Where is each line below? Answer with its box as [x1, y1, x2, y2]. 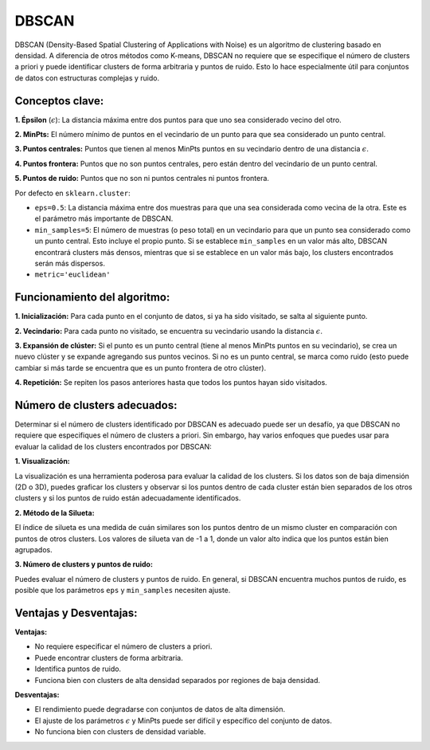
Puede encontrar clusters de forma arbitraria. [34, 653, 183, 662]
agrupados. [14, 544, 53, 554]
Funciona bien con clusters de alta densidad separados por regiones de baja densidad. [34, 675, 321, 685]
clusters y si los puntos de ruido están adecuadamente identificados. [14, 493, 241, 503]
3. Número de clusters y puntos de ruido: [14, 560, 153, 569]
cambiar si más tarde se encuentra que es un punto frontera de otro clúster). [14, 363, 267, 372]
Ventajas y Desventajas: [14, 606, 139, 619]
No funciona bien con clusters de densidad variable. [34, 727, 206, 736]
